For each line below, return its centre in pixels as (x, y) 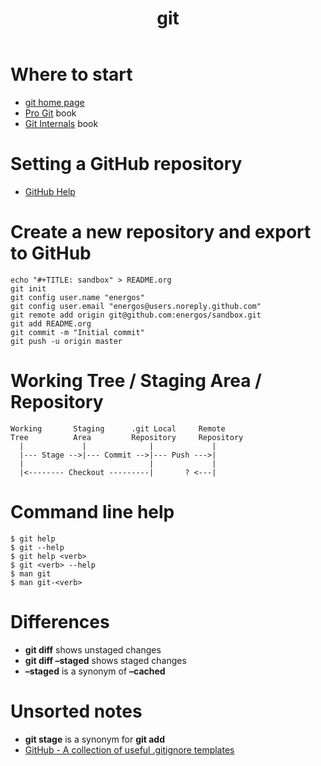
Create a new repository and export (161, 232)
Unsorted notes (76, 711)
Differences (60, 621)
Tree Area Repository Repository (127, 437)
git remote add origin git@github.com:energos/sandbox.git (136, 315)
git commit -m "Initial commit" (77, 332)
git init (28, 288)
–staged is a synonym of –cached (95, 671)
